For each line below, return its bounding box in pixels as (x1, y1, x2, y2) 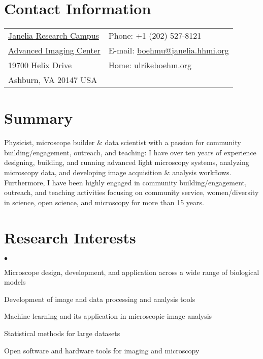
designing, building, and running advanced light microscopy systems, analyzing (4, 157, 249, 168)
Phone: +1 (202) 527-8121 (108, 30, 202, 42)
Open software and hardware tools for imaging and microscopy (4, 345, 200, 355)
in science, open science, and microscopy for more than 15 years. (4, 197, 204, 207)
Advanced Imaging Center (8, 44, 101, 57)
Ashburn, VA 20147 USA (8, 74, 97, 86)
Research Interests (4, 227, 136, 247)
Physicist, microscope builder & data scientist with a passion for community (4, 137, 241, 148)
